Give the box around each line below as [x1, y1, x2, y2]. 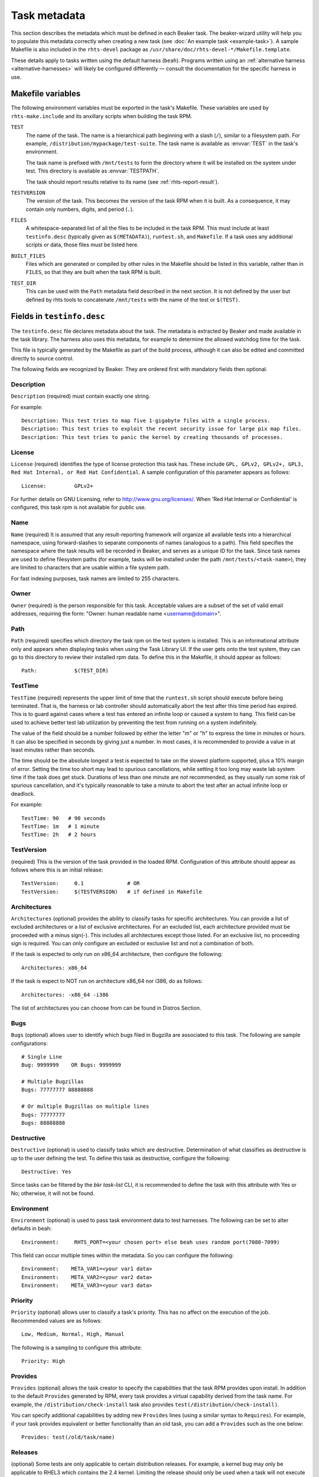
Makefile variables [11, 89, 81, 99]
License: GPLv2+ [21, 482, 93, 489]
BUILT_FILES [11, 252, 45, 259]
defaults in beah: [11, 1225, 52, 1232]
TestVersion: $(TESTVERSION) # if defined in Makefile [21, 888, 202, 895]
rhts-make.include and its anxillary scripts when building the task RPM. [11, 112, 193, 119]
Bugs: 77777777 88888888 [21, 1086, 93, 1093]
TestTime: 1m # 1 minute [21, 823, 100, 830]
